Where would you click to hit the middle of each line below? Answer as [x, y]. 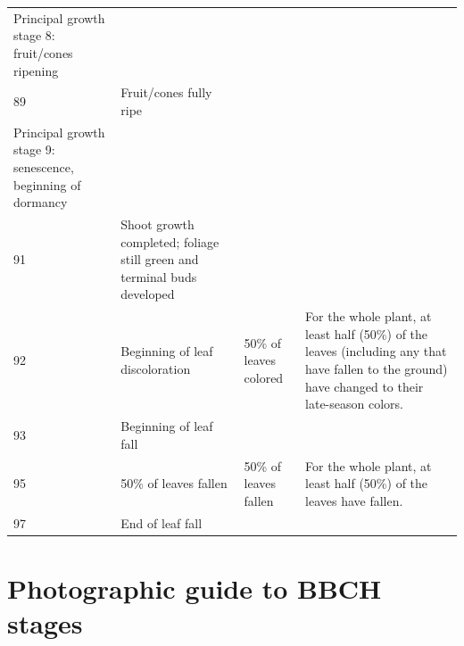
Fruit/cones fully [166, 92]
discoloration [156, 369]
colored [264, 377]
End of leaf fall [162, 522]
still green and [160, 259]
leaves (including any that [376, 351]
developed [148, 294]
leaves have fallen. [354, 500]
